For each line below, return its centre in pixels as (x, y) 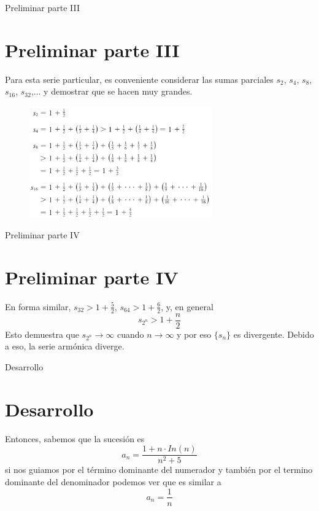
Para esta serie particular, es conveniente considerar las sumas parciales (139, 79)
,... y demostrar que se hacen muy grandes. (112, 91)
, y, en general (187, 306)
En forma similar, (38, 306)
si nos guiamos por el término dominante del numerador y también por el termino (159, 470)
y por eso (194, 334)
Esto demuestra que (42, 334)
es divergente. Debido (274, 334)
